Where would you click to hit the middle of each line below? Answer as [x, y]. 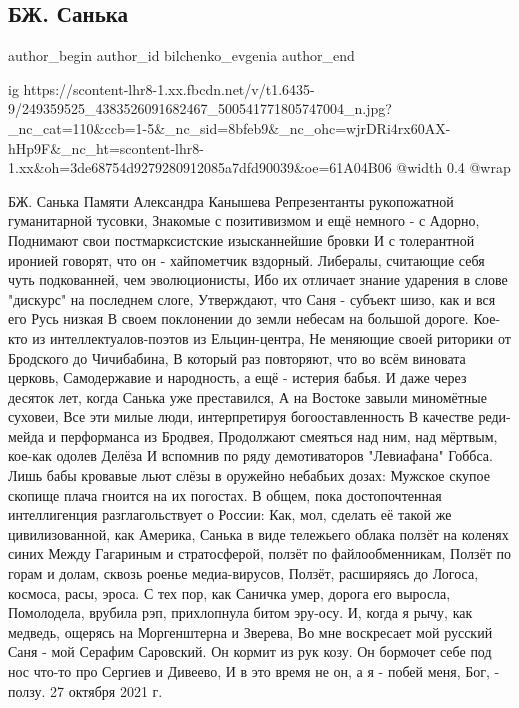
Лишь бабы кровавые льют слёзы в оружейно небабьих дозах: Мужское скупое [249, 475]
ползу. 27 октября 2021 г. [85, 690]
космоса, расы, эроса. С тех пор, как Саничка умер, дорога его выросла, [229, 592]
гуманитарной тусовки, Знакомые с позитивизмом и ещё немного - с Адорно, [244, 220]
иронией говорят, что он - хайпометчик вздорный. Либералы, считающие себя [246, 259]
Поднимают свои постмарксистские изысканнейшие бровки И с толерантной [241, 239]
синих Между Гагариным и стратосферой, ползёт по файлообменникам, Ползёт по [260, 553]
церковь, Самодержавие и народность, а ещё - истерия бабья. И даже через [237, 377]
